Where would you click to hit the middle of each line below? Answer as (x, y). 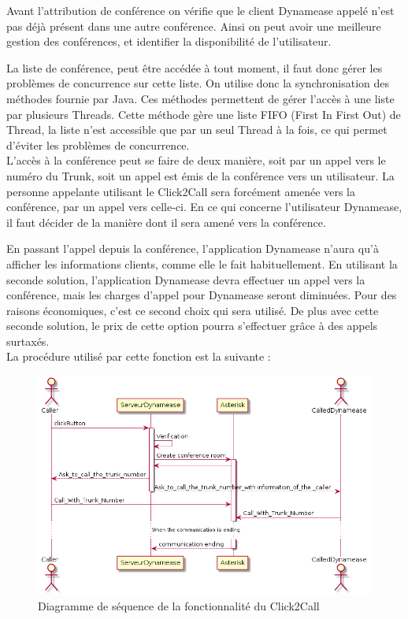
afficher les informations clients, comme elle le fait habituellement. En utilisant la (202, 263)
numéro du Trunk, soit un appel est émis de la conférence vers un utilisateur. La (200, 175)
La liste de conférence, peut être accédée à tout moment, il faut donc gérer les (195, 67)
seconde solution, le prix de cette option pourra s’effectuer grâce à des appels (192, 326)
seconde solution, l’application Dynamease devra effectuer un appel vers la (186, 279)
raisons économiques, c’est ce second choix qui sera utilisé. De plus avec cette (193, 310)
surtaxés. (28, 341)
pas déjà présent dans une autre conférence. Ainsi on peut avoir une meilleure (194, 26)
